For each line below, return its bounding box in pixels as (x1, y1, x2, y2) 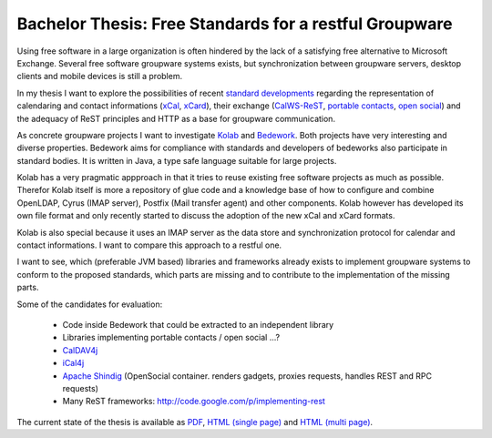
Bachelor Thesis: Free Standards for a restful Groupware (16, 14, 453, 34)
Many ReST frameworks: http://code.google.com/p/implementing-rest (62, 396, 325, 407)
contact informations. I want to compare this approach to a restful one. (16, 239, 282, 250)
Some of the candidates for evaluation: (16, 299, 163, 310)
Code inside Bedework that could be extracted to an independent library (62, 319, 334, 330)
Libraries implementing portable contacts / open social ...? (62, 332, 281, 343)
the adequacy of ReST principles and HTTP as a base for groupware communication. (16, 113, 336, 124)
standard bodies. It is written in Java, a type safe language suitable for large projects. (16, 155, 337, 166)
